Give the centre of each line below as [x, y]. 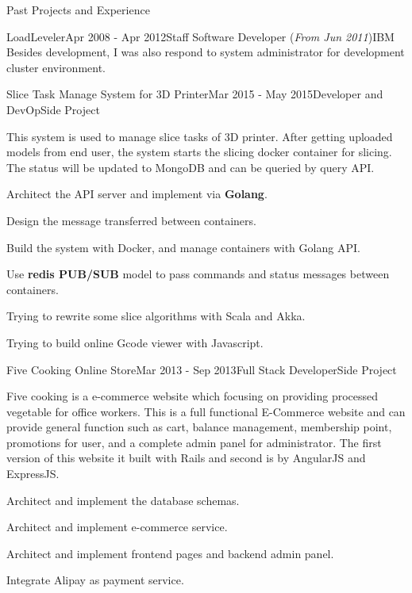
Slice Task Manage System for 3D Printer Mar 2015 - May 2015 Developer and [195, 94]
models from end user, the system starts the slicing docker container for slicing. [199, 152]
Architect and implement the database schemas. [123, 500]
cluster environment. [56, 67]
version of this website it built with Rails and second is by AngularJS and [186, 458]
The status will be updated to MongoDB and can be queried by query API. [191, 167]
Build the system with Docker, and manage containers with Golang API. [183, 247]
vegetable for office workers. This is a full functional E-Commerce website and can [206, 411]
